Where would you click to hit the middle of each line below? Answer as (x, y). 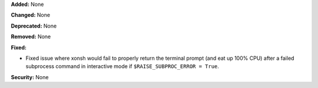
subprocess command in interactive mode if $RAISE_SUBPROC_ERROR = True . (122, 66)
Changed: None (30, 15)
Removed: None (31, 37)
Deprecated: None (34, 26)
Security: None (30, 77)
